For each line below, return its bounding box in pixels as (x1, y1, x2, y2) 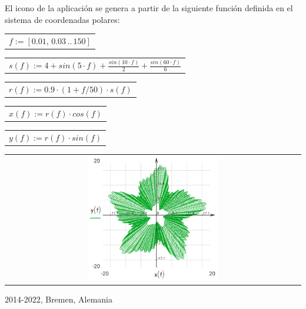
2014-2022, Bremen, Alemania (5, 293, 112, 305)
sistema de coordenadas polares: (5, 13, 120, 25)
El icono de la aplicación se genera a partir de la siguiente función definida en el (5, 2, 293, 14)
